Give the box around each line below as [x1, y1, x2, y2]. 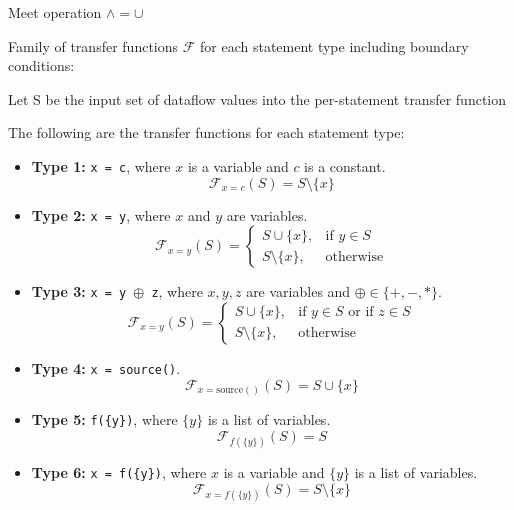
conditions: [8, 55, 75, 76]
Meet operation [8, 2, 102, 22]
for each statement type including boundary [200, 35, 469, 56]
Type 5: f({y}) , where [31, 409, 178, 430]
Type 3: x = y [31, 281, 127, 302]
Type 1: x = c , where [31, 155, 171, 176]
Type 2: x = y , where [31, 204, 171, 225]
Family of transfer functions [8, 35, 179, 56]
